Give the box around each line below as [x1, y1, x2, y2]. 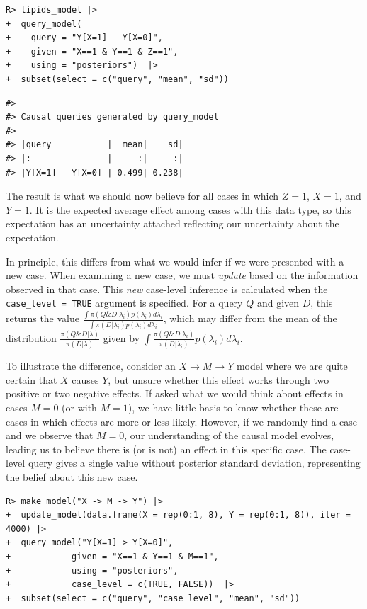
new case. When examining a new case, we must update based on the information [6, 268, 358, 283]
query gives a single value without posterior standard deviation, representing [28, 455, 361, 470]
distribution [6, 330, 57, 345]
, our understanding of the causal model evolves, [124, 428, 334, 443]
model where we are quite [236, 358, 348, 373]
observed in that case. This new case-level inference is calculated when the [6, 281, 328, 296]
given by [103, 330, 140, 345]
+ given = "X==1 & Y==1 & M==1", [6, 551, 219, 562]
